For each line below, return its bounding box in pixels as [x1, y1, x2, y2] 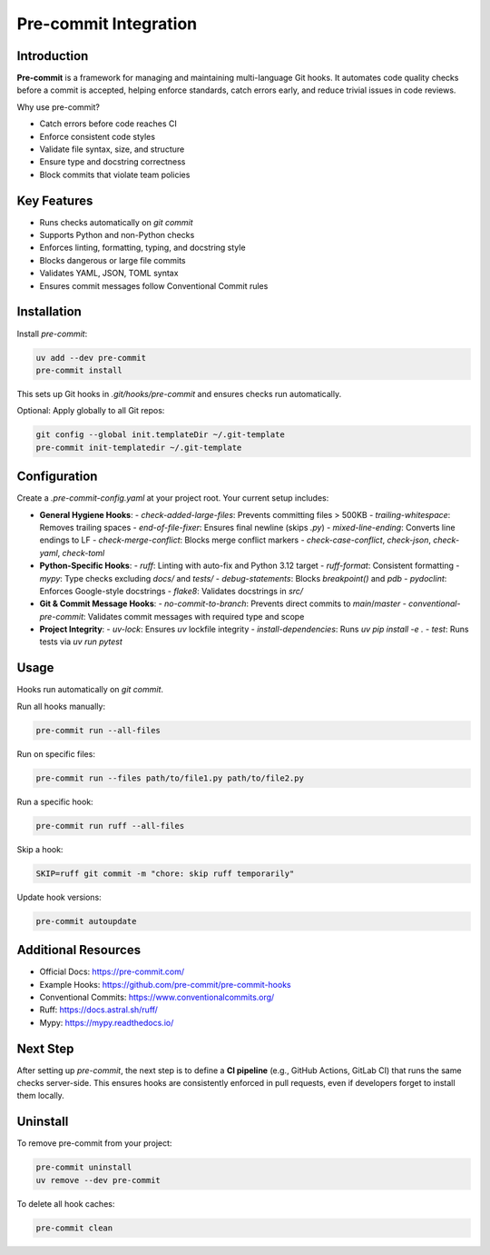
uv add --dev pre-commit [35, 353, 147, 363]
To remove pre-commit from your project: [16, 1138, 172, 1149]
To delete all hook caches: [16, 1198, 115, 1209]
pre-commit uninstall [35, 1162, 132, 1172]
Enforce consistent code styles [39, 131, 156, 142]
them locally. [16, 1091, 65, 1101]
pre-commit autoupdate [35, 916, 137, 926]
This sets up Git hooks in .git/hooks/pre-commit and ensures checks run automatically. [16, 388, 342, 399]
